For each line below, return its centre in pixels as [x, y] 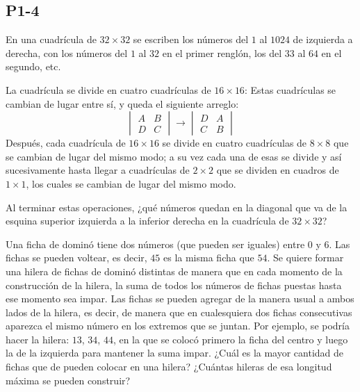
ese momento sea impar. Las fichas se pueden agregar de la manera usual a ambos [180, 299]
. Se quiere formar [305, 258]
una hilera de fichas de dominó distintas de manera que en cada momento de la [174, 271]
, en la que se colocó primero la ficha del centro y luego [230, 339]
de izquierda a [323, 39]
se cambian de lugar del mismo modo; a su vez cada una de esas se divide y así [174, 156]
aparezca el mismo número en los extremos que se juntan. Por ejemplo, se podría [178, 326]
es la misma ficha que [209, 258]
